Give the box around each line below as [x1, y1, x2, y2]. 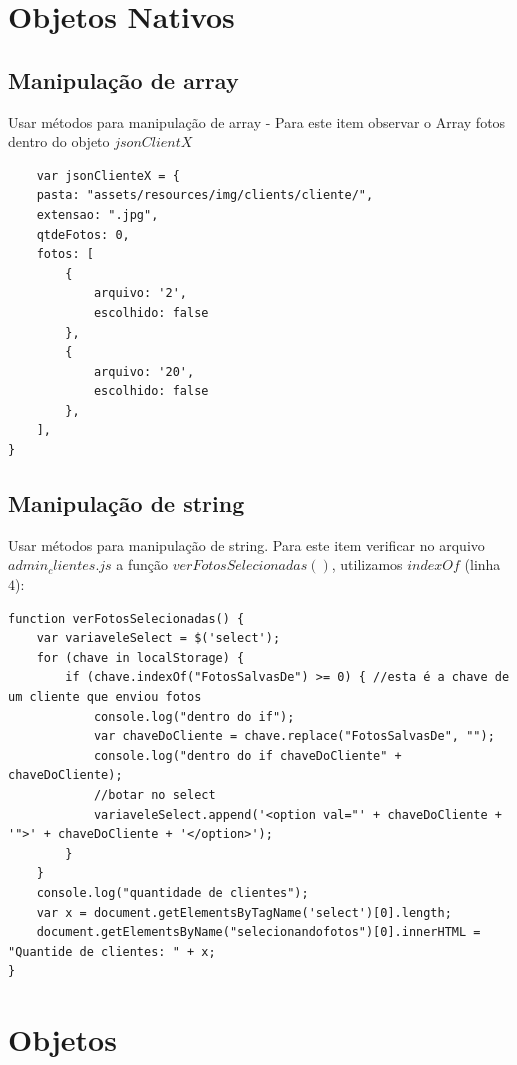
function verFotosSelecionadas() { [8, 611, 245, 626]
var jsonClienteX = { [36, 168, 180, 183]
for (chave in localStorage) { [36, 650, 245, 665]
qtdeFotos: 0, [36, 227, 130, 242]
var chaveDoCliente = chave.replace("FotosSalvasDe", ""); [93, 729, 495, 744]
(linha [464, 554, 501, 575]
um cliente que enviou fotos [8, 690, 202, 705]
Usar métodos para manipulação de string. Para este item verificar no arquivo [8, 534, 485, 555]
